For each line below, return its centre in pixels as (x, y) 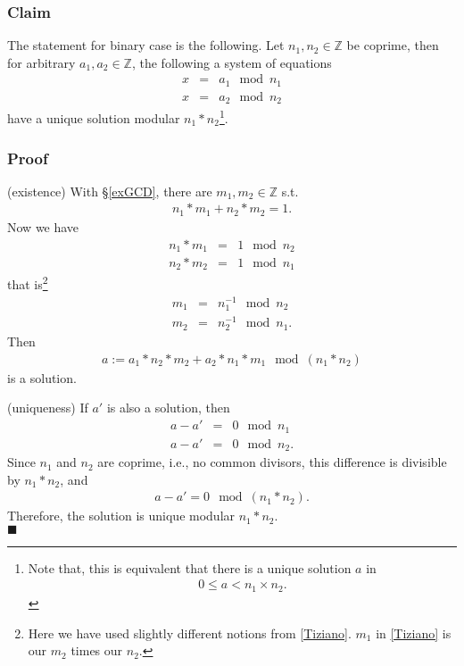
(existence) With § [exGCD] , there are (110, 191)
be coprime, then (393, 45)
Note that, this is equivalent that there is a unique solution (190, 567)
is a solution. (42, 377)
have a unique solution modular (94, 118)
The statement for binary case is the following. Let (146, 45)
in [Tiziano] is (414, 633)
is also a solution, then (168, 408)
